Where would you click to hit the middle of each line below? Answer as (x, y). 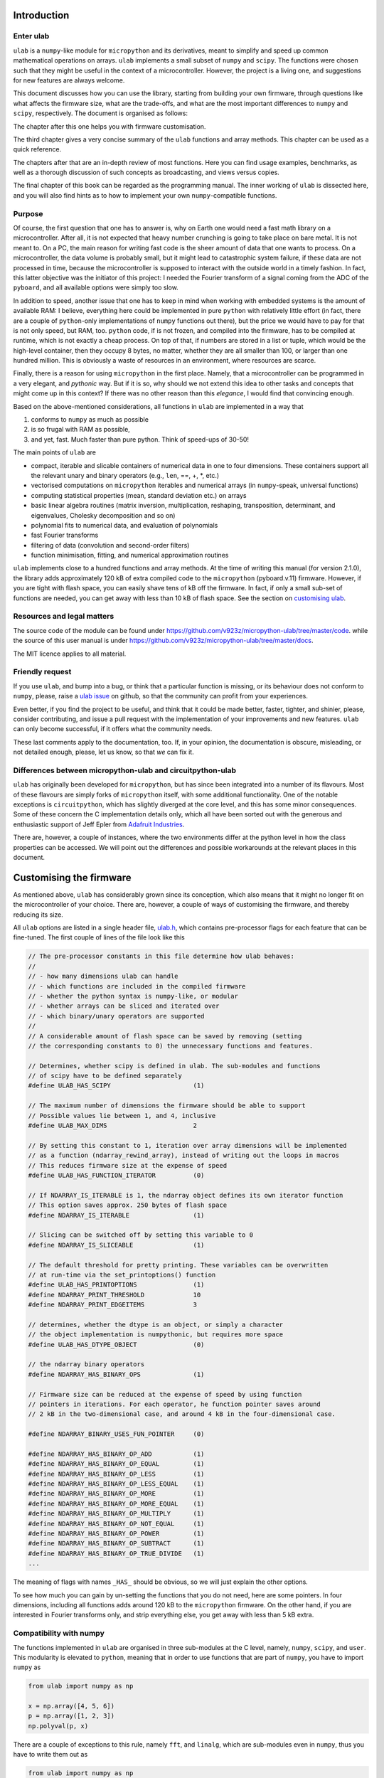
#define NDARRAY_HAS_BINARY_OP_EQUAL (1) (116, 1464)
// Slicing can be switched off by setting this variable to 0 (141, 1235)
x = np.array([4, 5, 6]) (71, 1706)
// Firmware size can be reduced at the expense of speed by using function (165, 1394)
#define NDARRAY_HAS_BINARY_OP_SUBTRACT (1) (116, 1544)
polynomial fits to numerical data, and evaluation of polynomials (124, 525)
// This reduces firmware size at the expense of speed (128, 1165)
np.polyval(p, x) (58, 1726)
